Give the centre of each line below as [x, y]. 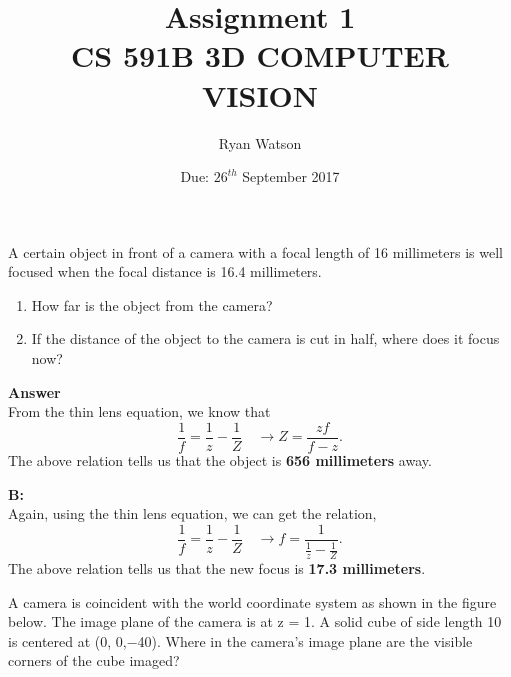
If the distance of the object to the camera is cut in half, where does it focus [265, 338]
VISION [260, 94]
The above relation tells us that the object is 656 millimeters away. [220, 459]
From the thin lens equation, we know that [139, 411]
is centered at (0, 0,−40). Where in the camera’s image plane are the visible [240, 640]
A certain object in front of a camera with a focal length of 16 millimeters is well [255, 251]
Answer [34, 391]
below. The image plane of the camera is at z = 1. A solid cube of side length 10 [255, 621]
